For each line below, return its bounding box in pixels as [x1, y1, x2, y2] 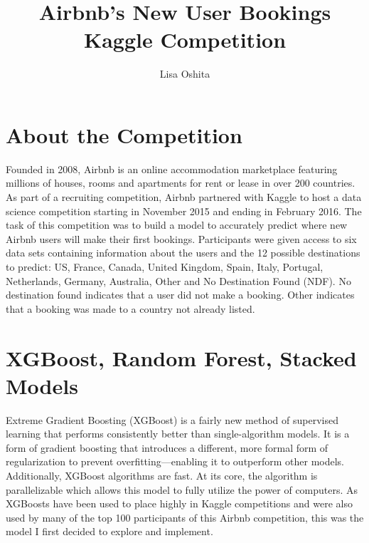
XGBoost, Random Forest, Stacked [6, 343, 357, 372]
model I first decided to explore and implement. [6, 524, 213, 539]
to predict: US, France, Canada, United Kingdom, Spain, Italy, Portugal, [6, 259, 323, 274]
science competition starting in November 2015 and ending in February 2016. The [6, 203, 362, 218]
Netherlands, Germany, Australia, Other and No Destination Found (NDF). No [6, 273, 351, 288]
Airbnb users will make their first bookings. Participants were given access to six [6, 231, 357, 246]
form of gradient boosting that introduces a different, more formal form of [6, 440, 328, 455]
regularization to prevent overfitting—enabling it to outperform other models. [6, 454, 345, 469]
